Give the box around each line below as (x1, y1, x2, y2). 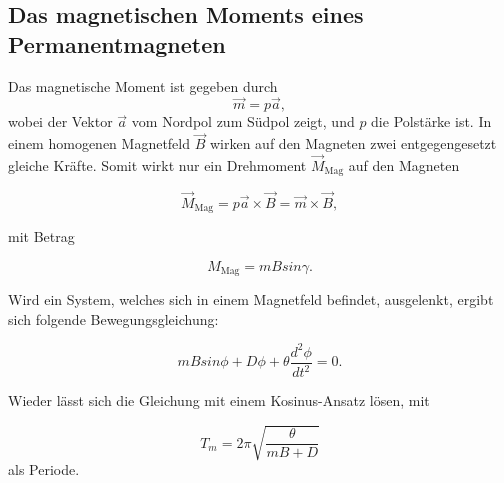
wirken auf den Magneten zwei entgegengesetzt (209, 133, 497, 154)
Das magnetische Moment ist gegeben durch (8, 75, 278, 96)
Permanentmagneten (8, 28, 226, 59)
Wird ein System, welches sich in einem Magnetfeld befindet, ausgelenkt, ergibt (8, 289, 494, 310)
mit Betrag (8, 226, 75, 247)
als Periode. (8, 459, 80, 480)
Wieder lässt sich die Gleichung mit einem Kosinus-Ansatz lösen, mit (8, 390, 430, 411)
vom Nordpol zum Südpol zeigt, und (131, 111, 355, 132)
